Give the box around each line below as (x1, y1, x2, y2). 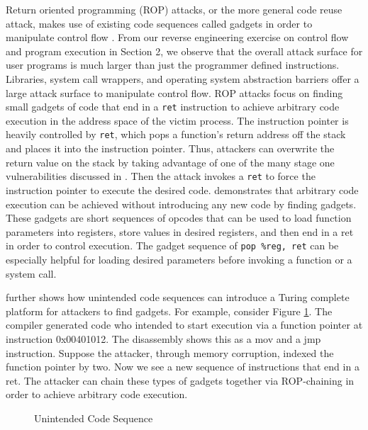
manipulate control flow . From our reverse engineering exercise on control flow (6, 30, 349, 45)
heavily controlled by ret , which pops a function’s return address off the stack (6, 127, 346, 142)
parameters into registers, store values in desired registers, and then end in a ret (6, 224, 354, 239)
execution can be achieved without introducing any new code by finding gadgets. (6, 196, 357, 211)
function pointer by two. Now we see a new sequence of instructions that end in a (6, 359, 359, 374)
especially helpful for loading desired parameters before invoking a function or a (6, 251, 352, 266)
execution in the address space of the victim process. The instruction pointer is (6, 113, 349, 128)
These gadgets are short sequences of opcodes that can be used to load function (6, 210, 352, 225)
